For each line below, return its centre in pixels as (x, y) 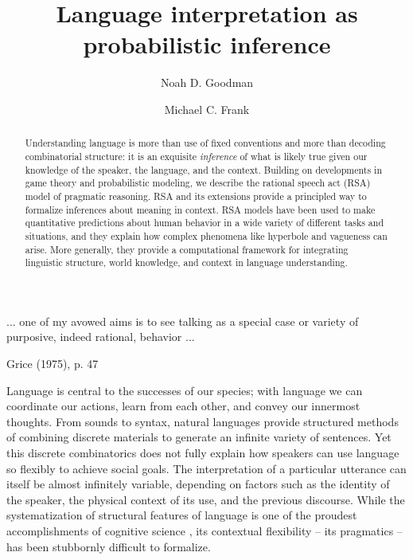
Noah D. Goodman (207, 82)
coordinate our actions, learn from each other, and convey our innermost (183, 406)
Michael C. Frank (207, 109)
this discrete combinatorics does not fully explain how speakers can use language (203, 453)
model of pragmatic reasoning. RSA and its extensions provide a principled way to (196, 196)
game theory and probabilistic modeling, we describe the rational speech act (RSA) (198, 183)
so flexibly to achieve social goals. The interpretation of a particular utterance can (206, 468)
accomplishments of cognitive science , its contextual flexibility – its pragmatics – (205, 530)
